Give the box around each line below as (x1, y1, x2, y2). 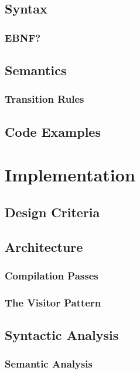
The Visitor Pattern (5, 295, 101, 309)
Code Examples (5, 122, 101, 140)
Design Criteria (5, 203, 100, 221)
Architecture (5, 237, 83, 255)
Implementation (5, 163, 135, 187)
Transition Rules (5, 92, 84, 106)
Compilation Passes (5, 268, 98, 282)
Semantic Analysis (5, 356, 93, 371)
